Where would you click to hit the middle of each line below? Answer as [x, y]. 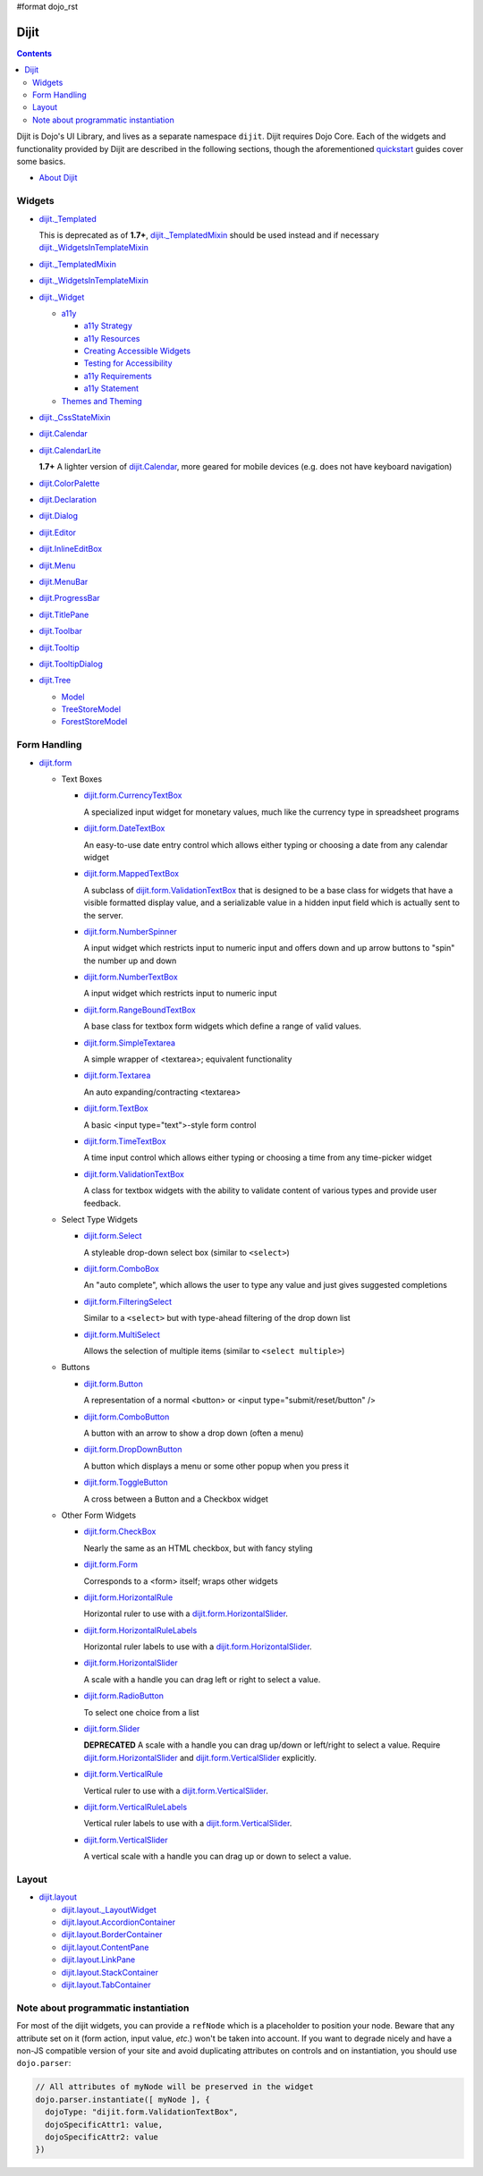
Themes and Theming [102, 401]
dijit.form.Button [113, 1384]
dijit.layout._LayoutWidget [109, 1909]
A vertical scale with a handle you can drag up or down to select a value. [218, 1857]
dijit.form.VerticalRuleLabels [136, 1807]
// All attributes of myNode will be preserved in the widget [174, 2087]
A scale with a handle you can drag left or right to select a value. [202, 1679]
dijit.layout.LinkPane [98, 1960]
